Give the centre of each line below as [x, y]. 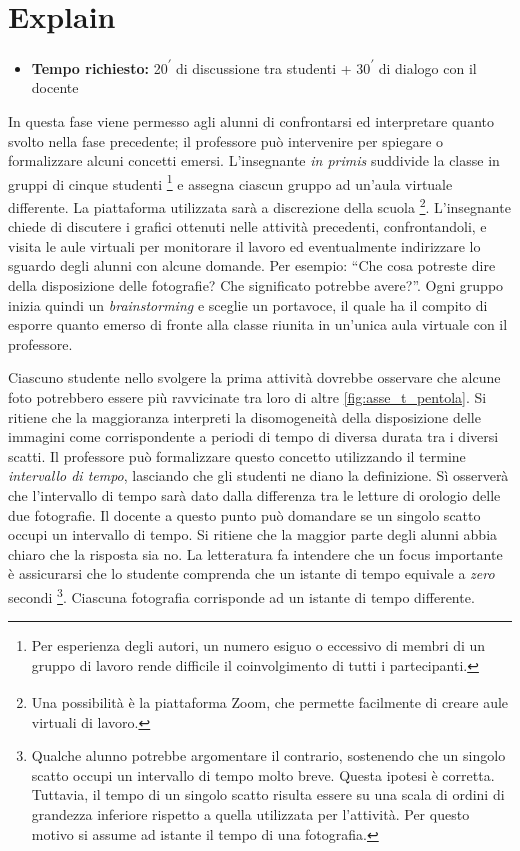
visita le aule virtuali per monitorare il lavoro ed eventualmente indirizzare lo [244, 245]
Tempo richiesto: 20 [99, 67]
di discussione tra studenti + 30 [273, 67]
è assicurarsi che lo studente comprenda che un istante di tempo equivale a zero [251, 573]
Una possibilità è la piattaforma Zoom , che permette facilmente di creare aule [270, 702]
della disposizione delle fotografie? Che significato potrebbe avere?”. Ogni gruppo [256, 285]
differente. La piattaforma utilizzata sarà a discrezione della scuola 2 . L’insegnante [259, 205]
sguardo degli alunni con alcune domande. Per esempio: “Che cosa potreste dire [252, 265]
